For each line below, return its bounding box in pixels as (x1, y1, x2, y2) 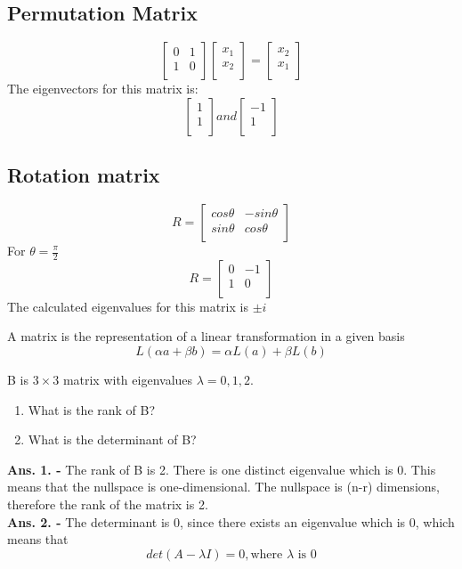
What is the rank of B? (28, 400, 156, 419)
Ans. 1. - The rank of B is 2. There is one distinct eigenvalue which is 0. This (7, 459, 436, 478)
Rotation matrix (7, 161, 160, 189)
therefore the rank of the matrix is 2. (7, 494, 208, 513)
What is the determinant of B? (28, 430, 197, 449)
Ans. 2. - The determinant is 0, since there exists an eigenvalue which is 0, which (7, 512, 455, 531)
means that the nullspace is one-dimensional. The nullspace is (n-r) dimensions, (7, 477, 440, 496)
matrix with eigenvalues (62, 370, 193, 389)
